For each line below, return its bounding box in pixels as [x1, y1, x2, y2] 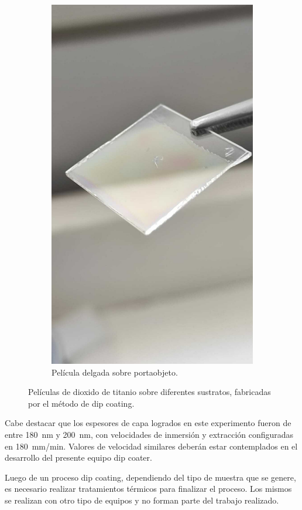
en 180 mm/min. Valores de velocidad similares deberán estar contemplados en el [5, 440, 298, 452]
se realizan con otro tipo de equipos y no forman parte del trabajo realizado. [5, 494, 279, 506]
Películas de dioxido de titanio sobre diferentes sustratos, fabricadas [28, 386, 271, 398]
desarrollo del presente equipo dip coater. [5, 451, 152, 464]
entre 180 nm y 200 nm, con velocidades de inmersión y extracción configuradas [5, 428, 294, 440]
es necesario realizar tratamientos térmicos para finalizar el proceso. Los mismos [5, 482, 292, 495]
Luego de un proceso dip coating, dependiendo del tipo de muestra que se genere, [5, 471, 296, 483]
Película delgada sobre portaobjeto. [52, 366, 178, 378]
